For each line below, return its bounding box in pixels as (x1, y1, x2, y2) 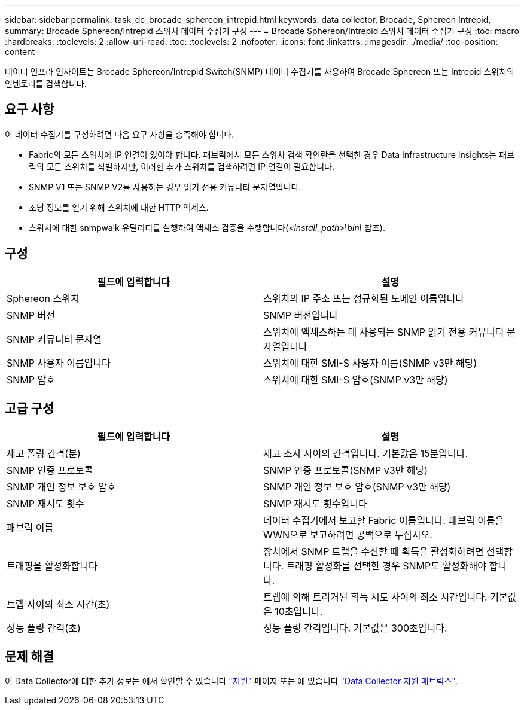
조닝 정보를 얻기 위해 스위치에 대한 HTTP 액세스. (29, 202, 209, 212)
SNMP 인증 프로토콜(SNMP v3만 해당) (263, 464, 428, 476)
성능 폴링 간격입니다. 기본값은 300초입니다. (263, 621, 447, 634)
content (5, 47, 35, 57)
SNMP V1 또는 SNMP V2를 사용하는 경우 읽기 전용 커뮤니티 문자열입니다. (29, 181, 301, 192)
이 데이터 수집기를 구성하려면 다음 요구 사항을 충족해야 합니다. (5, 129, 234, 139)
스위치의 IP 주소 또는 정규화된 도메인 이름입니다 (263, 292, 464, 304)
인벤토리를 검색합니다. (5, 78, 87, 89)
